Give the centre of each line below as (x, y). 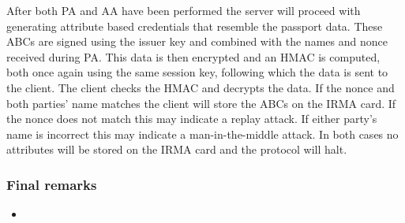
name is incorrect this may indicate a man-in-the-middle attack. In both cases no (202, 134)
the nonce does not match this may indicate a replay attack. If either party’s (192, 119)
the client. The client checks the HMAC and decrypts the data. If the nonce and (201, 87)
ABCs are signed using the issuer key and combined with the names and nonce (197, 41)
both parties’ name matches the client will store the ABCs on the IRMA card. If (201, 103)
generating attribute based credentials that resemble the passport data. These (195, 26)
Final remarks (52, 184)
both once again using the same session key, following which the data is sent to (197, 72)
